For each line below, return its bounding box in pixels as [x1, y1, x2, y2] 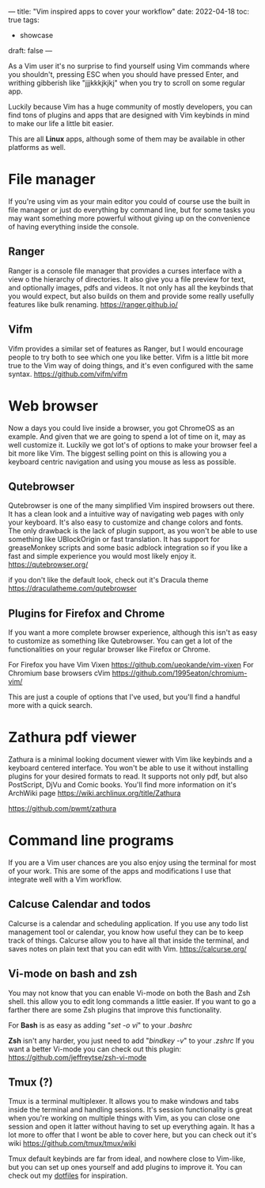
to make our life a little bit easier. [8, 119, 115, 128]
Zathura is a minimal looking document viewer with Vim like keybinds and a [8, 755, 253, 764]
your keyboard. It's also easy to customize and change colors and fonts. [8, 517, 244, 527]
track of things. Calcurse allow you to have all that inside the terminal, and [8, 936, 249, 945]
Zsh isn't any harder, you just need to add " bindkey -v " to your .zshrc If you [8, 1036, 255, 1045]
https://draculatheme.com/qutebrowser [8, 583, 137, 594]
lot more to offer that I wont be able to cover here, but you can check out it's [8, 1130, 257, 1140]
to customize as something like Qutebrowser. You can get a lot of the [8, 636, 233, 646]
